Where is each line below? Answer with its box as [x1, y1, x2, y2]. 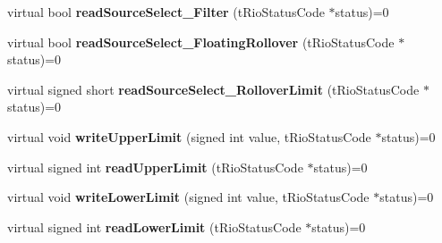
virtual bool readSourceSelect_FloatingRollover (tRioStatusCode [7, 32, 395, 51]
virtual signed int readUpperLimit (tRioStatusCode [7, 157, 303, 176]
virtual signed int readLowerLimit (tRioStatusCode [7, 217, 302, 236]
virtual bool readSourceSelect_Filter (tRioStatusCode [7, 3, 325, 21]
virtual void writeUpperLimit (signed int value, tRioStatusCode [7, 127, 371, 146]
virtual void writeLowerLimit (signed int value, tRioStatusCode [7, 188, 370, 206]
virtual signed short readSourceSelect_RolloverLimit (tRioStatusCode [7, 80, 420, 98]
